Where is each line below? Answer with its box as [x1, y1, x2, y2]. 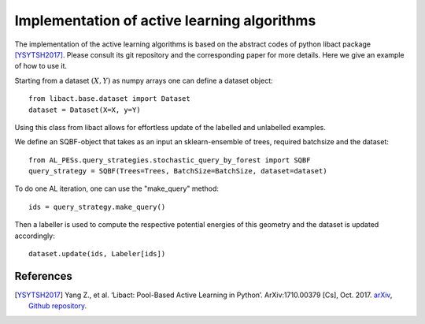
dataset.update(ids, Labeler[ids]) [28, 249, 166, 259]
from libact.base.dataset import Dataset [28, 95, 190, 103]
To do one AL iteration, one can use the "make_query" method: [14, 184, 220, 193]
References [14, 269, 72, 283]
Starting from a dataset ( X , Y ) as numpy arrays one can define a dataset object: [14, 76, 273, 85]
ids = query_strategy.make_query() [28, 202, 166, 211]
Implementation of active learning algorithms [14, 12, 316, 29]
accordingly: [14, 231, 55, 240]
